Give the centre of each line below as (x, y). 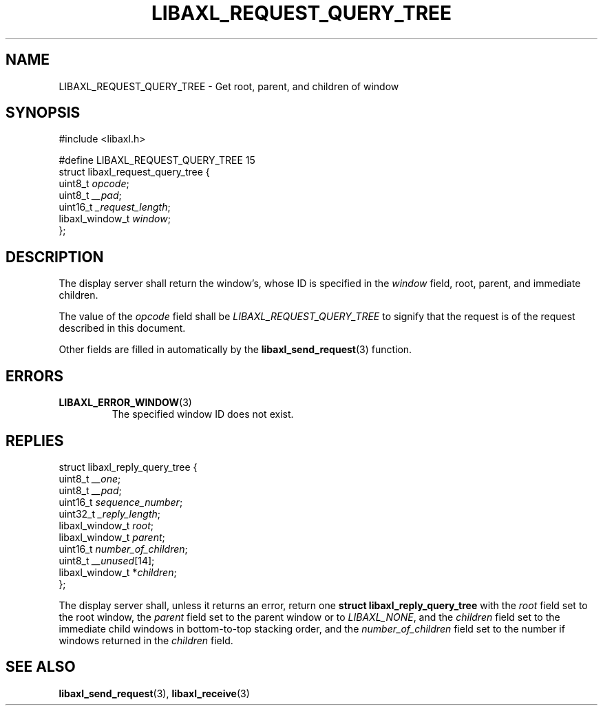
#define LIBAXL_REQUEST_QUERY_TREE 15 (157, 160)
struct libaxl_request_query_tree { (134, 172)
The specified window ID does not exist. (203, 414)
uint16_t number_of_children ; (123, 549)
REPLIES (35, 441)
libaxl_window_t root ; (106, 525)
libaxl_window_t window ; (115, 219)
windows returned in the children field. (146, 640)
